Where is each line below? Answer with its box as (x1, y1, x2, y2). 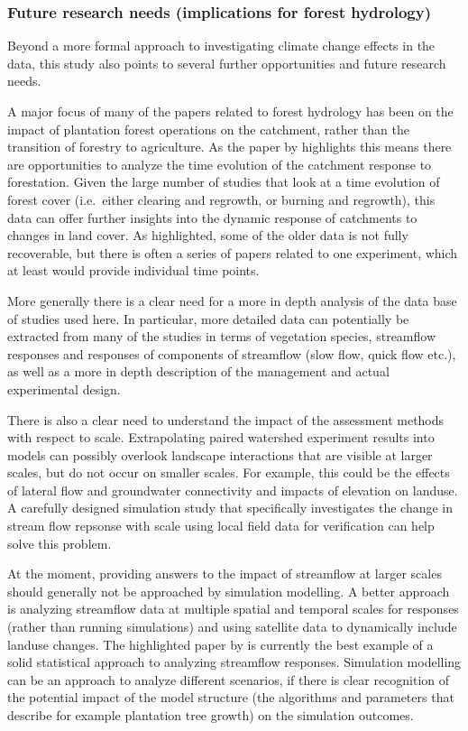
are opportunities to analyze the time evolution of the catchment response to (7, 154, 432, 173)
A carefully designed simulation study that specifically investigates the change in (7, 498, 454, 517)
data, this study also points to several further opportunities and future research (7, 53, 446, 72)
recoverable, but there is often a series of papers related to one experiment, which (7, 243, 458, 262)
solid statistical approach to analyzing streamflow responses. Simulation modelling (7, 652, 462, 671)
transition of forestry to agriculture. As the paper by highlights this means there (7, 137, 452, 156)
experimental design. (7, 379, 121, 398)
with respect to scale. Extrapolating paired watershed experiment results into (7, 428, 435, 447)
